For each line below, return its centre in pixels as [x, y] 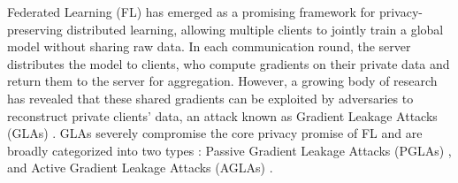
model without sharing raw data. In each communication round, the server [209, 46]
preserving [35, 29]
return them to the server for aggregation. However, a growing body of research [222, 81]
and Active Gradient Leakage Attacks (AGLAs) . [140, 168]
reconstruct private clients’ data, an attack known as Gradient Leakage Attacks [222, 115]
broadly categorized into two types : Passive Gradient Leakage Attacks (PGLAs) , [229, 150]
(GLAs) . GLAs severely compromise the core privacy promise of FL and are [215, 133]
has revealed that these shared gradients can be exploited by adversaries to [210, 98]
